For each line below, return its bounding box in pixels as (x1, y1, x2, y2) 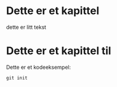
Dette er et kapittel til (6, 44, 112, 58)
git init (6, 75, 28, 81)
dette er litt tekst (6, 24, 46, 31)
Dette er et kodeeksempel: (6, 63, 71, 71)
